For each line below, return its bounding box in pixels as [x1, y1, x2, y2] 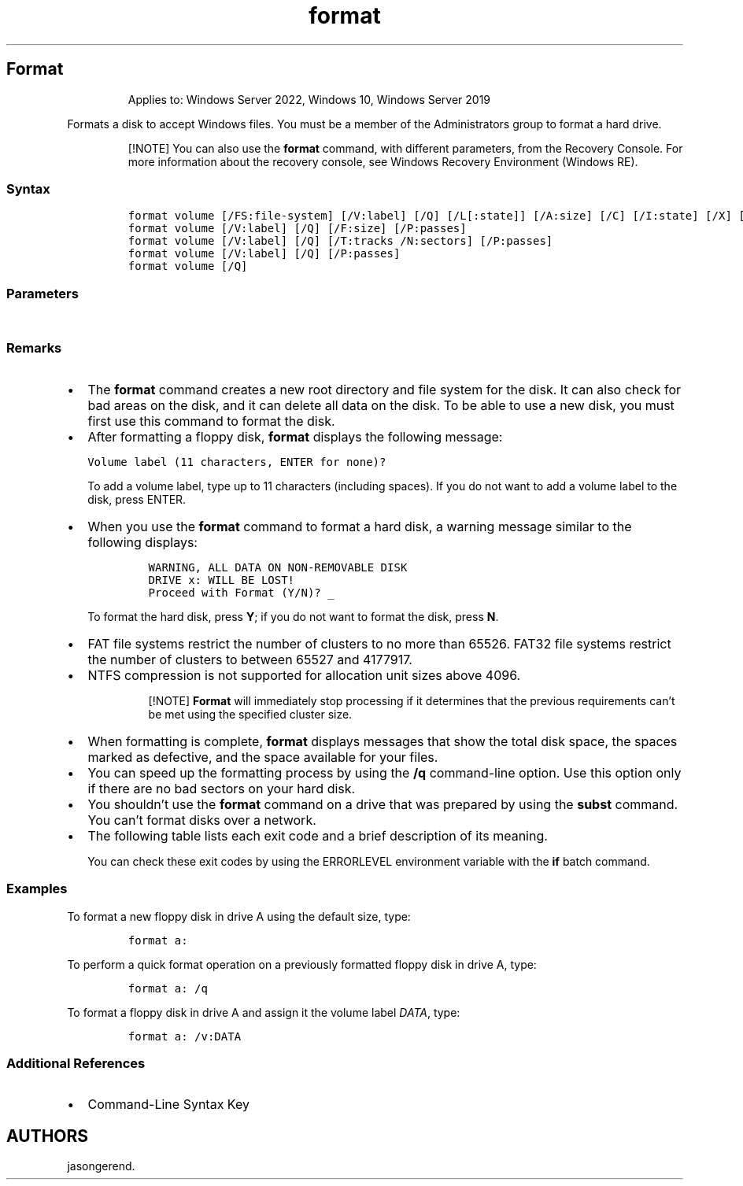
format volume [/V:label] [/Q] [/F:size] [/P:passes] [128, 222, 467, 235]
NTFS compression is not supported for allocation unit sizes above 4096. [87, 667, 521, 683]
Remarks [6, 340, 62, 357]
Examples [6, 881, 68, 897]
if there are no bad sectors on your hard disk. [87, 780, 356, 796]
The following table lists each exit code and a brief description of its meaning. [87, 827, 548, 844]
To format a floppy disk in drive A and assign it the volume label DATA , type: [67, 1005, 460, 1019]
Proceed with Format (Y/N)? [148, 586, 321, 599]
